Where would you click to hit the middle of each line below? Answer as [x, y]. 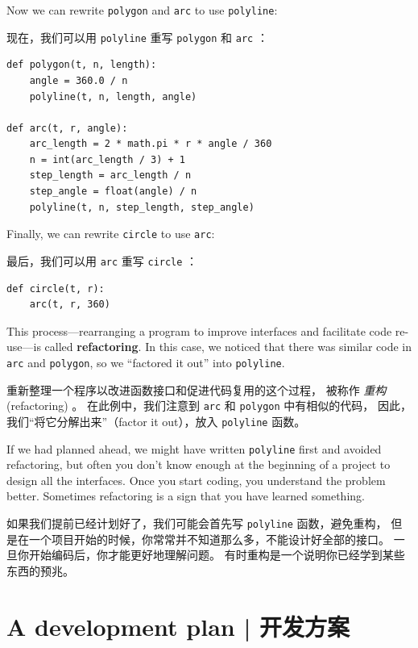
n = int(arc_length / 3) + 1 [107, 159]
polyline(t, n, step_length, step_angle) [142, 207]
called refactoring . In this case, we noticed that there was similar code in [228, 347]
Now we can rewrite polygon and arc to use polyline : [142, 10]
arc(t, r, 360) [70, 305]
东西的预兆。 [40, 570]
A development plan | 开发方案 [178, 626]
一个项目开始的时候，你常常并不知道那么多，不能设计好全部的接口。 [209, 539]
